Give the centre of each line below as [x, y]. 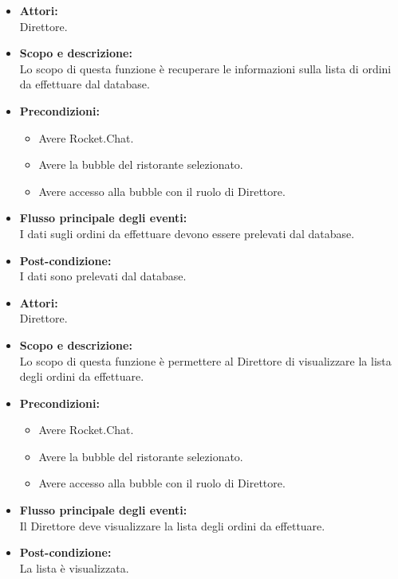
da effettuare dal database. [85, 84]
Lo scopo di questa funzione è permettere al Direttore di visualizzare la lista [205, 360]
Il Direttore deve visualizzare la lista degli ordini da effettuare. [172, 525]
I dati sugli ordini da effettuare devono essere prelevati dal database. [187, 233]
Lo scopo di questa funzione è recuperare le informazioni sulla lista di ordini [205, 68]
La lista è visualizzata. [74, 567]
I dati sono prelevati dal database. [103, 276]
